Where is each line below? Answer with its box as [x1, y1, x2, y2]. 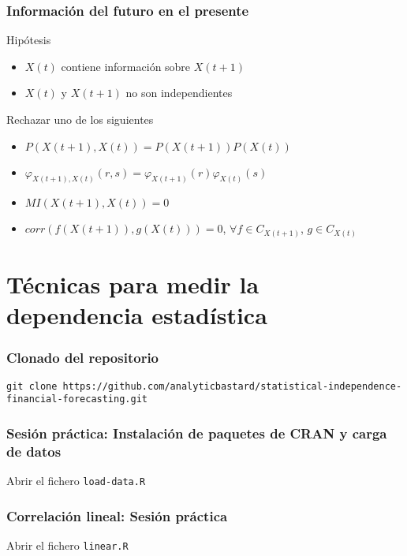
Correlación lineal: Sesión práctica [6, 506, 228, 525]
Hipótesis [6, 32, 51, 48]
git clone [6, 380, 58, 392]
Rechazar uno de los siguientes [6, 111, 154, 127]
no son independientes [125, 84, 233, 101]
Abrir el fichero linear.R [6, 537, 129, 554]
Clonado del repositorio [6, 348, 159, 368]
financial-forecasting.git [6, 394, 147, 405]
